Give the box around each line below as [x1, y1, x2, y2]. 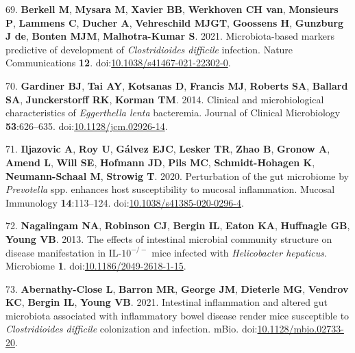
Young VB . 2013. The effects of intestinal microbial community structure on [5, 231, 332, 246]
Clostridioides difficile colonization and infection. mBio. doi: [5, 322, 258, 336]
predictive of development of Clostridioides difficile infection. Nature [5, 42, 293, 56]
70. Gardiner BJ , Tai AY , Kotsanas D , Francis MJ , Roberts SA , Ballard [5, 78, 348, 92]
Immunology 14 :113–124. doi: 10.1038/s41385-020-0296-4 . [5, 195, 244, 209]
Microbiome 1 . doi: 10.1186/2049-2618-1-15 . [5, 259, 186, 273]
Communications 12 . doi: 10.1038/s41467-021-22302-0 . [5, 55, 231, 70]
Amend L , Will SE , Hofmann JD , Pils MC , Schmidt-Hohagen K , [5, 155, 315, 169]
